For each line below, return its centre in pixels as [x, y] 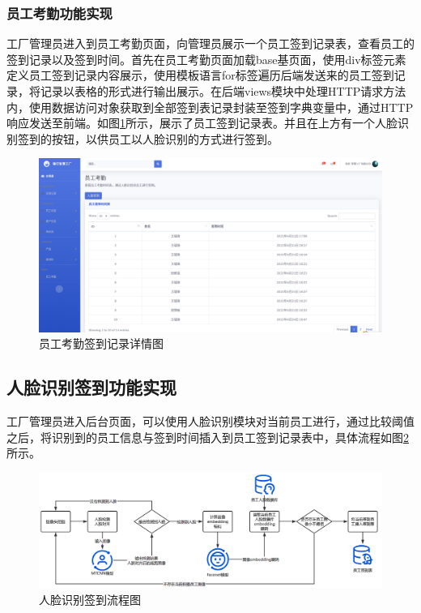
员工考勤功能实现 [60, 13]
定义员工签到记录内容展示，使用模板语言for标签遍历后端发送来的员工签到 [200, 75]
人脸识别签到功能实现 [91, 387]
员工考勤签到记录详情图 [101, 343]
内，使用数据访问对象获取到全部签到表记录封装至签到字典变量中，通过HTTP [210, 107]
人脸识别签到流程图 [90, 599]
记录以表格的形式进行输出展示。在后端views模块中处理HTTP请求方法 [223, 91]
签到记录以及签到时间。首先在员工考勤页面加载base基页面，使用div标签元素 [206, 59]
